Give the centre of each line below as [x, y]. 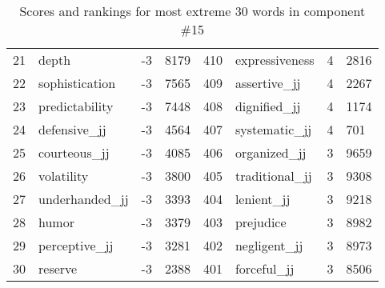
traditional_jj [273, 176]
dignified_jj [268, 106]
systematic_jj [273, 129]
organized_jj [271, 152]
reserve [58, 268]
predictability [76, 106]
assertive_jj [268, 83]
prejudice [261, 222]
